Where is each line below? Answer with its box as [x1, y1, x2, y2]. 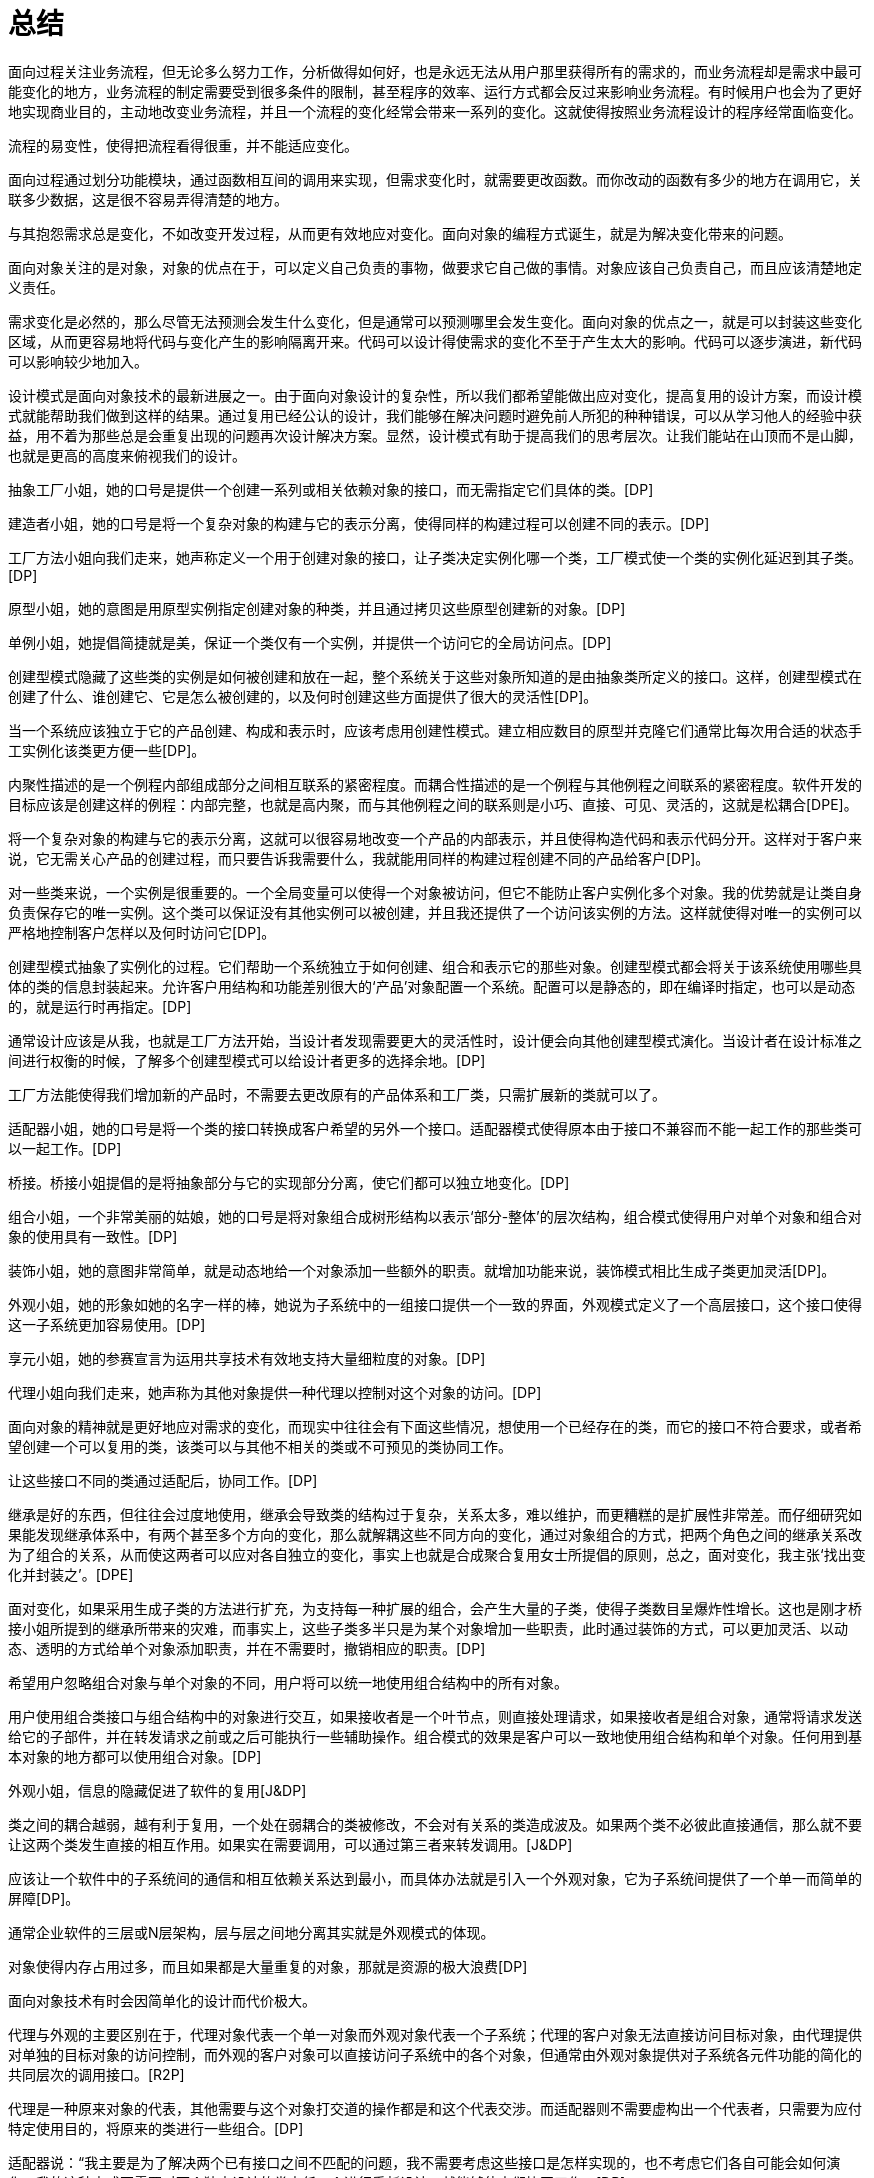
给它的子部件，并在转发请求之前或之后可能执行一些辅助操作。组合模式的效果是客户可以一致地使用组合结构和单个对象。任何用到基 [8, 1727, 862, 1745]
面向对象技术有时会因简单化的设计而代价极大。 [8, 1991, 316, 2009]
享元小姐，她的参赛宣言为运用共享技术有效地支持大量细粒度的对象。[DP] [8, 1349, 486, 1367]
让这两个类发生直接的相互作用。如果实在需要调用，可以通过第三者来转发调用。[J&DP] [8, 1835, 573, 1853]
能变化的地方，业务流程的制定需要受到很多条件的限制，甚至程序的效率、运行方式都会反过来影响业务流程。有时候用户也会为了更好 [8, 82, 862, 100]
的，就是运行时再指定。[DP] [8, 997, 192, 1015]
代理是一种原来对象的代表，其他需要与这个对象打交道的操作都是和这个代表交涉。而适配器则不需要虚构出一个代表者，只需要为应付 [8, 2099, 862, 2117]
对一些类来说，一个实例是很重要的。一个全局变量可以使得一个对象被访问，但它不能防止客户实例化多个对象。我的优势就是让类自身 [8, 883, 862, 901]
